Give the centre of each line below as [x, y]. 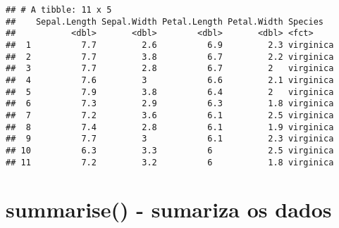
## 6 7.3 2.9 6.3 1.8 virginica [170, 104]
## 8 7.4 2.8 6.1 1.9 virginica [170, 127]
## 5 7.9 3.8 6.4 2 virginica [170, 92]
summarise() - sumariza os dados [169, 209]
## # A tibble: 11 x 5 [59, 10]
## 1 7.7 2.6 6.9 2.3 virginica [170, 45]
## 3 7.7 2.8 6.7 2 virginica [170, 69]
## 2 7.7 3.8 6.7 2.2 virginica [170, 57]
